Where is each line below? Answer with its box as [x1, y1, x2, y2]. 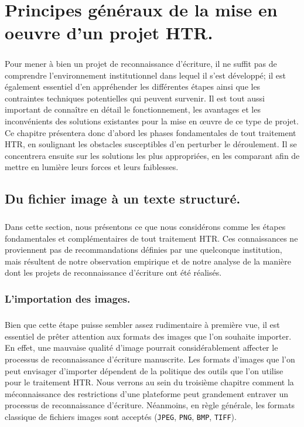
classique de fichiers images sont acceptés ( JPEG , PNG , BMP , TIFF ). [5, 410, 237, 422]
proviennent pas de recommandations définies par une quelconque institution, [5, 243, 282, 256]
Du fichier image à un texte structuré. [5, 189, 241, 208]
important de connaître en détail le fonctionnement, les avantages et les [5, 103, 261, 116]
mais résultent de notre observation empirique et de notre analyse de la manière [5, 255, 291, 267]
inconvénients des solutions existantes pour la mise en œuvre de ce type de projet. [5, 114, 299, 127]
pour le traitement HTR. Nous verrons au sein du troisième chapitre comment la [5, 376, 294, 388]
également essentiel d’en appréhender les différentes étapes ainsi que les [5, 80, 261, 93]
